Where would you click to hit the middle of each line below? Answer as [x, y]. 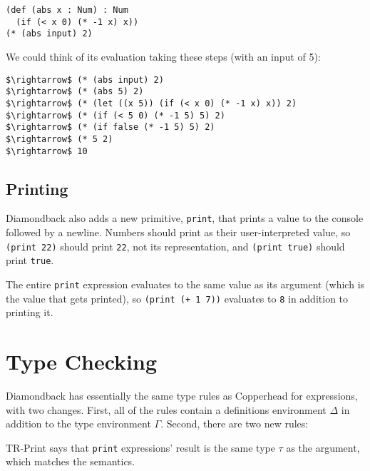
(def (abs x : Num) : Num [67, 10]
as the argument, [323, 447]
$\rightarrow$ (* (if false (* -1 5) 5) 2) [111, 127]
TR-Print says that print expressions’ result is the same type [140, 447]
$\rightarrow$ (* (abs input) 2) [85, 80]
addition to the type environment [78, 424]
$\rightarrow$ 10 [47, 151]
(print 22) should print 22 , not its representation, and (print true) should [175, 246]
